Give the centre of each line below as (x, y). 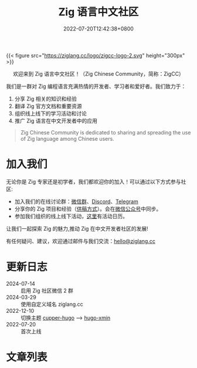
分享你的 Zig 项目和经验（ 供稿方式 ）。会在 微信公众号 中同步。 (88, 208)
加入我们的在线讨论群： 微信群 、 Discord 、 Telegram (77, 201)
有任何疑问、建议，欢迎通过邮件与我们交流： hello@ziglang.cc (81, 241)
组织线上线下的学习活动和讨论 (50, 113)
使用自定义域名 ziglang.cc (52, 304)
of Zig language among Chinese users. (67, 139)
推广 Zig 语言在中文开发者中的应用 (56, 120)
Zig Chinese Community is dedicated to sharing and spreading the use (106, 132)
